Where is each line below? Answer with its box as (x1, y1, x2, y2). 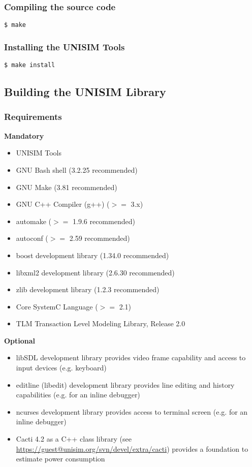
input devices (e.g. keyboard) (16, 362, 107, 373)
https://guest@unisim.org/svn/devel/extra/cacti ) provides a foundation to (16, 443, 248, 454)
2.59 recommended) (69, 233, 130, 243)
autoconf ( (16, 233, 48, 243)
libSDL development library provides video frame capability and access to (16, 352, 246, 363)
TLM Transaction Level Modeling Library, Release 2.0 (16, 318, 185, 329)
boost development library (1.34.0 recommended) (16, 250, 169, 260)
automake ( (16, 215, 52, 226)
